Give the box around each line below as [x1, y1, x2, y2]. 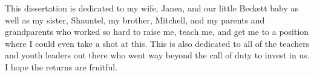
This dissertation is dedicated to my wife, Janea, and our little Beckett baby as [5, 2, 298, 14]
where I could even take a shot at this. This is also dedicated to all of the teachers [5, 37, 310, 49]
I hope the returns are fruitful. [5, 60, 118, 73]
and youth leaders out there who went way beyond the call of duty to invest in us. [5, 49, 310, 61]
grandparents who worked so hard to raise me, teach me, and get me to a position [5, 25, 309, 38]
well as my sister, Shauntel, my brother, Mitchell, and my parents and [5, 13, 265, 26]
